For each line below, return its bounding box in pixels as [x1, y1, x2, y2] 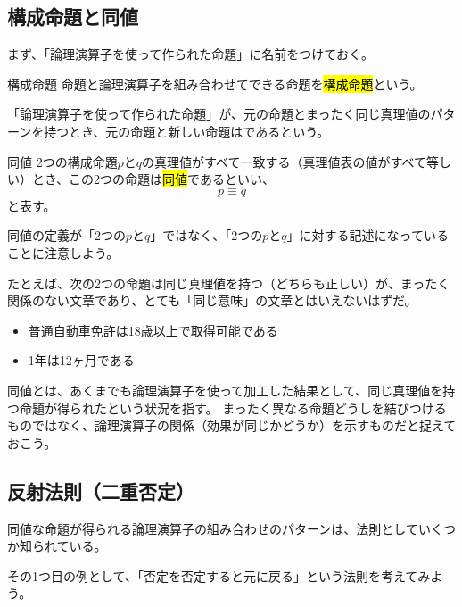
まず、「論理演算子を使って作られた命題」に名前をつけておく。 [7, 45, 374, 63]
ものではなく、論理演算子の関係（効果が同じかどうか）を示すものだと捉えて [7, 416, 457, 435]
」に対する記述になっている [286, 226, 449, 245]
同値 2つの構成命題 [7, 152, 118, 170]
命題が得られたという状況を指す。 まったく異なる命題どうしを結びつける [19, 398, 447, 417]
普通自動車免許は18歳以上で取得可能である [28, 320, 278, 339]
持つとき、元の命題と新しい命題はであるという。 [44, 121, 330, 140]
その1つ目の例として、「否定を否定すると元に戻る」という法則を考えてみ [7, 566, 431, 585]
